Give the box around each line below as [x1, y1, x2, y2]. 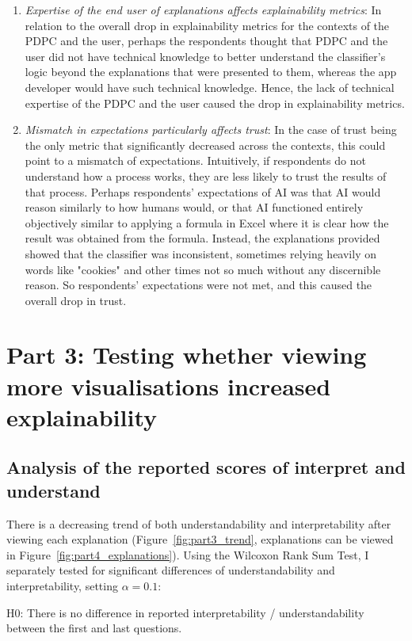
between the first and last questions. [6, 620, 182, 636]
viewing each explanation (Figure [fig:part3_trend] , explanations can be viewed [6, 531, 394, 548]
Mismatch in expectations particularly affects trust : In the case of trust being [25, 121, 397, 138]
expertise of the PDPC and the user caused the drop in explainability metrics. [25, 94, 405, 111]
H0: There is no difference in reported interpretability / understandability [6, 604, 364, 620]
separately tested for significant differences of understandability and [6, 562, 335, 578]
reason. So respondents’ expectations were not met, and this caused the [25, 277, 372, 293]
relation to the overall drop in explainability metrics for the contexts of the [25, 17, 390, 33]
